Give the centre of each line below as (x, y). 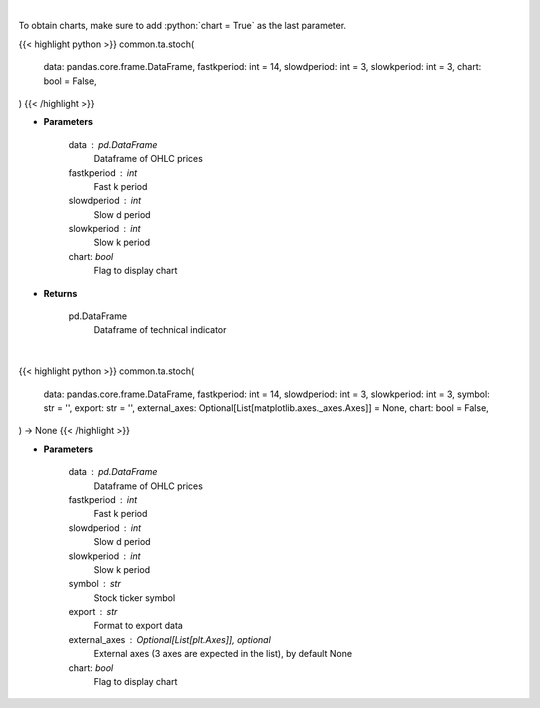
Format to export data (138, 626)
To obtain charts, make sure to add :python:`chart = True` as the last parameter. (182, 26)
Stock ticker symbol (134, 597)
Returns (60, 293)
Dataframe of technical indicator (160, 330)
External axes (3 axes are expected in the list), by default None (223, 654)
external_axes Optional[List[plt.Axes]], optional (170, 639)
